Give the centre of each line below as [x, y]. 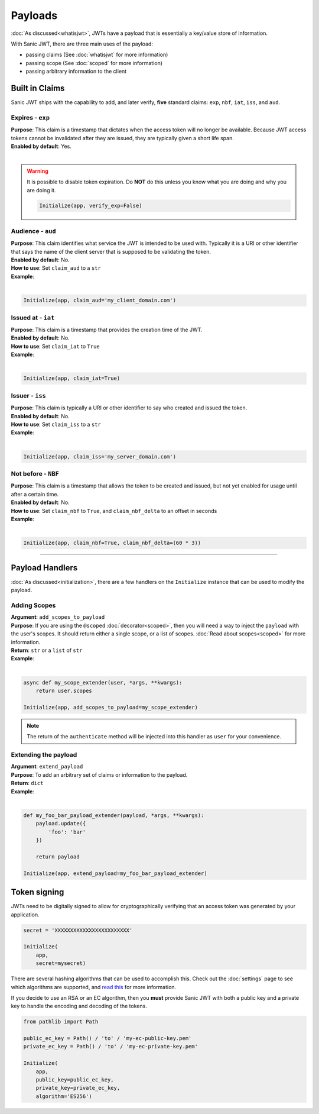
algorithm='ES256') [64, 1096]
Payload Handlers [44, 568]
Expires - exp [30, 117]
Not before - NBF [35, 474]
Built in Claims [38, 88]
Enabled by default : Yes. [41, 146]
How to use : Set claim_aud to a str [56, 268]
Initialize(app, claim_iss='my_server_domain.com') [100, 456]
